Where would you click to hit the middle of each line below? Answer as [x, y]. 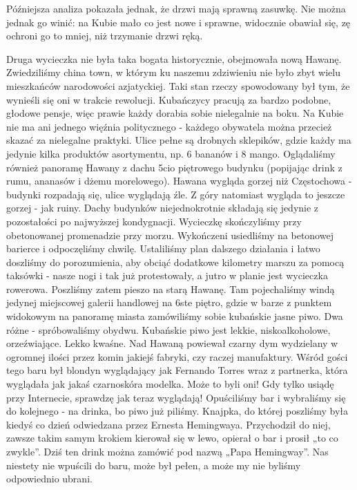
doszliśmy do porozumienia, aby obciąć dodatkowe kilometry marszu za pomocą [175, 262]
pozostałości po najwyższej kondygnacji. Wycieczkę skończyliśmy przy [154, 221]
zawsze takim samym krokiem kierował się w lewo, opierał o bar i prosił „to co [172, 438]
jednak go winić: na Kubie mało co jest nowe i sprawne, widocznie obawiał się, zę [178, 22]
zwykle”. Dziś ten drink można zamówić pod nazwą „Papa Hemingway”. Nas [167, 451]
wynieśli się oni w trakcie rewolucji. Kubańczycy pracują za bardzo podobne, [169, 99]
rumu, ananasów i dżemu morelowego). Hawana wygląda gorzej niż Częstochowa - [179, 181]
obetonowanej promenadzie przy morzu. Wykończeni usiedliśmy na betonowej [170, 235]
